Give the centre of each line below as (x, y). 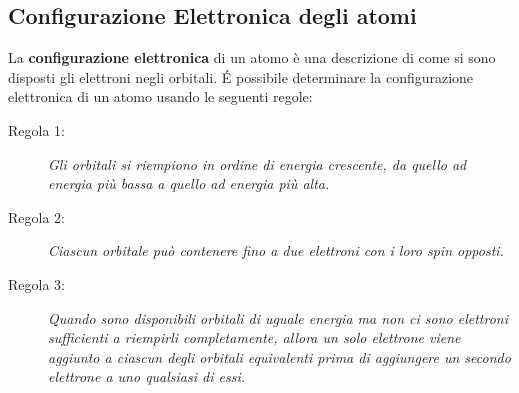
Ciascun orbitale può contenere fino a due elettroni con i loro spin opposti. (276, 250)
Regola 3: (36, 283)
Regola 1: (36, 129)
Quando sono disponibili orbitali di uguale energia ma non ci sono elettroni (278, 317)
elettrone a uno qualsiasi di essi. (147, 376)
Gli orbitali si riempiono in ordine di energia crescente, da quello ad (257, 163)
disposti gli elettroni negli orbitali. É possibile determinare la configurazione (241, 76)
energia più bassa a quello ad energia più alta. (189, 183)
